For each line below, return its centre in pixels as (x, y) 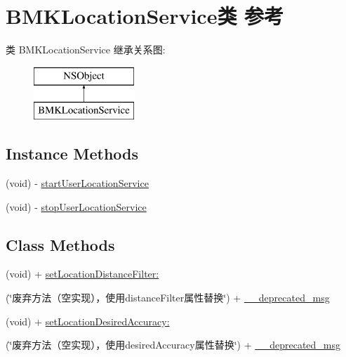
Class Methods (60, 244)
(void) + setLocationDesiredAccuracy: (88, 321)
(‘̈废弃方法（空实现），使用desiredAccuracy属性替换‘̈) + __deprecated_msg (173, 345)
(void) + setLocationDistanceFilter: (82, 274)
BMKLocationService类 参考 (145, 16)
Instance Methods (72, 154)
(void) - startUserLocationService (77, 183)
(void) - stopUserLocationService (76, 206)
